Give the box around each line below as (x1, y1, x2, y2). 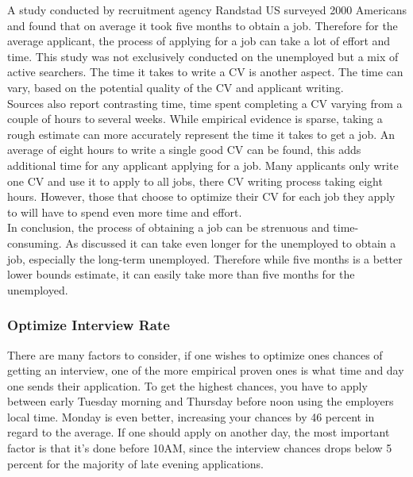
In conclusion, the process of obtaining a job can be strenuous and (7, 219, 330, 236)
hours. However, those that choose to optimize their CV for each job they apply (7, 188, 396, 205)
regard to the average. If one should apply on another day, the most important (7, 424, 390, 440)
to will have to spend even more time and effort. (7, 203, 242, 220)
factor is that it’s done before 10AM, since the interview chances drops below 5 (7, 440, 392, 456)
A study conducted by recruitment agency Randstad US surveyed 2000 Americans (7, 2, 407, 17)
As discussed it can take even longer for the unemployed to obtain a (65, 234, 396, 251)
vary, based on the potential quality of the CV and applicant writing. (7, 79, 344, 95)
